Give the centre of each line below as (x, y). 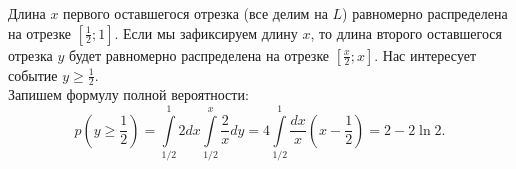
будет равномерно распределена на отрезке (199, 54)
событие (33, 74)
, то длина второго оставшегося (406, 32)
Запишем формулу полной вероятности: (128, 94)
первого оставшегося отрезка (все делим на (195, 13)
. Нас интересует (425, 54)
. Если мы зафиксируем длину (206, 32)
